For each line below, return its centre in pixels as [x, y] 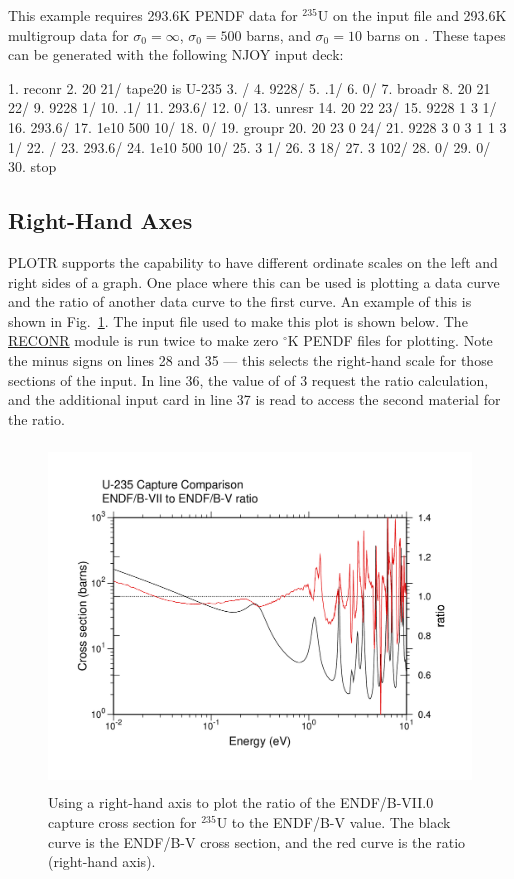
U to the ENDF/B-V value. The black [333, 822]
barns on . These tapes [436, 34]
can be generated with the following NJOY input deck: [176, 54]
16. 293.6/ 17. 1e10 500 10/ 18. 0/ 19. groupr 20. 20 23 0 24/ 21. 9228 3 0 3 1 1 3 [257, 126]
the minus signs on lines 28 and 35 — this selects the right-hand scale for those [250, 359]
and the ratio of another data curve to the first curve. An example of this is [240, 301]
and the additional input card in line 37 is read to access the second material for [254, 399]
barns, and [278, 34]
